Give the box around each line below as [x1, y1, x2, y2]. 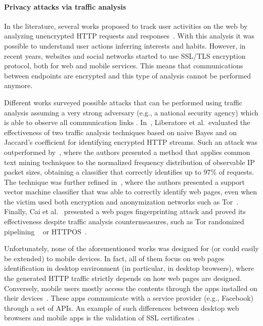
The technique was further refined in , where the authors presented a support [4, 176, 245, 187]
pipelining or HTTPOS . [4, 226, 87, 236]
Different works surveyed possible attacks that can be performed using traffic [4, 97, 243, 107]
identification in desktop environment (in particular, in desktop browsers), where [4, 263, 254, 273]
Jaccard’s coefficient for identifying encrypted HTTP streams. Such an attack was [4, 137, 257, 147]
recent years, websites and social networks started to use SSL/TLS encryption [4, 50, 246, 61]
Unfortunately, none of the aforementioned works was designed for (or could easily [4, 243, 259, 254]
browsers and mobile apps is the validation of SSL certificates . [4, 312, 200, 323]
